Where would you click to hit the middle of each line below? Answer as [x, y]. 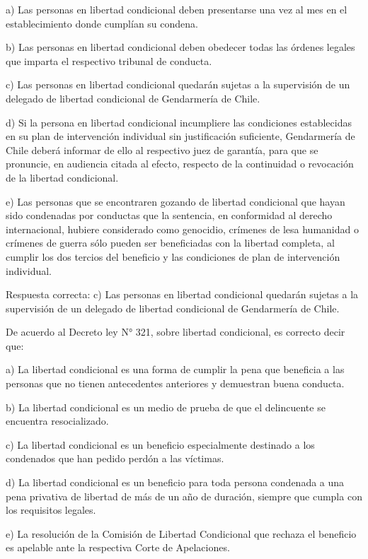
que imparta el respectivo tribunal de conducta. [109, 60]
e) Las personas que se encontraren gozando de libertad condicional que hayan [176, 201]
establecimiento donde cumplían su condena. [102, 23]
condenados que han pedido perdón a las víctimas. [115, 458]
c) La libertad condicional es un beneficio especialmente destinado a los [160, 444]
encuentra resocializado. [57, 421]
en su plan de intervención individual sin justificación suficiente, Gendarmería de [180, 136]
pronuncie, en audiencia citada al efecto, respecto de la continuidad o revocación [180, 164]
